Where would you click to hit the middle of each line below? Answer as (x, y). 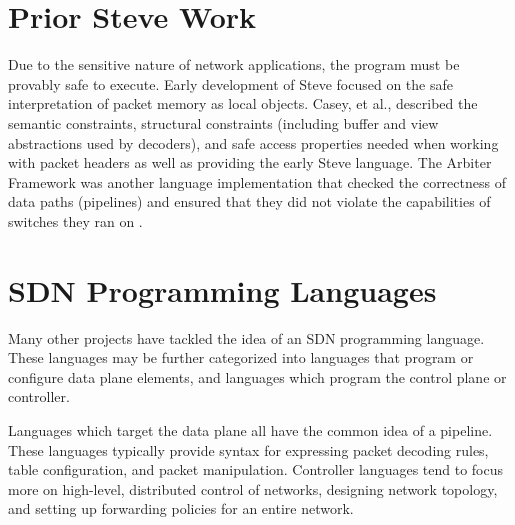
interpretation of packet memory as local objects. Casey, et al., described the (243, 103)
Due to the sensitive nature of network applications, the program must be (234, 64)
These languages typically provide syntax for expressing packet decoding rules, (248, 449)
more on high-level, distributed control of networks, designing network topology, (253, 488)
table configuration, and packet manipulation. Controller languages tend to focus (255, 469)
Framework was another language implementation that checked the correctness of (257, 181)
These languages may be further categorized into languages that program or (241, 357)
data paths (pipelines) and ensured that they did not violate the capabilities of (249, 201)
